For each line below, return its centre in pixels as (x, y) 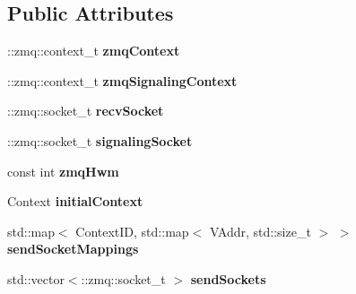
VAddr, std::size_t (260, 231)
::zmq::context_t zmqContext (94, 51)
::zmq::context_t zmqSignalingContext (122, 80)
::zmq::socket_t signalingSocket (100, 140)
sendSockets (228, 278)
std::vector (36, 278)
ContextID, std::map (132, 231)
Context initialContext (75, 201)
